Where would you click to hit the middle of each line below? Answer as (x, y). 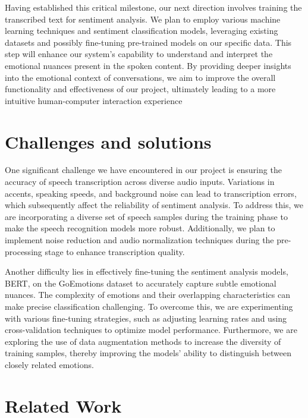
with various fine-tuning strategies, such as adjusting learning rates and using (146, 318)
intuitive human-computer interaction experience (94, 100)
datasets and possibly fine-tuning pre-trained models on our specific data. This (148, 42)
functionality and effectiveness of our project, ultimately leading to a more (140, 89)
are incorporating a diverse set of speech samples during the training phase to (146, 216)
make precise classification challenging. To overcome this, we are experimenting (149, 306)
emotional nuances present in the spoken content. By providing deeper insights (148, 65)
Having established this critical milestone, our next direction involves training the (153, 7)
